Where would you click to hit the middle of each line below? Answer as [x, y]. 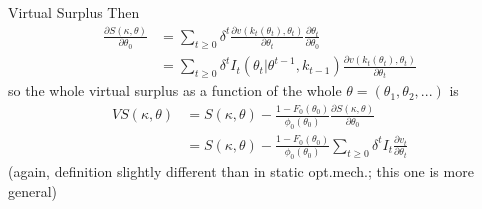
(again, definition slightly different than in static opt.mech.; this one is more [241, 171]
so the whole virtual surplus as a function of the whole [175, 90]
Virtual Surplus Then [74, 12]
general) [33, 190]
